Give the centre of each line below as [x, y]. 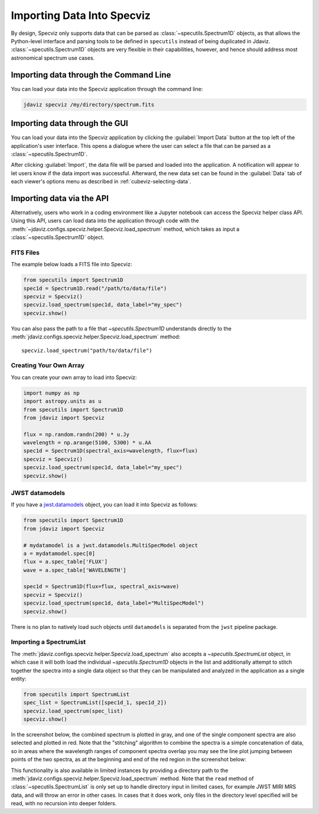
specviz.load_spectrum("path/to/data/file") [87, 350]
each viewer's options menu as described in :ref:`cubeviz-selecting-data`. [101, 182]
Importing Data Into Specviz [81, 15]
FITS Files [25, 253]
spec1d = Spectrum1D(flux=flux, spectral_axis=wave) [101, 587]
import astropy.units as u [62, 401]
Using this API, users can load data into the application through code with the [105, 221]
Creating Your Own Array [48, 366]
